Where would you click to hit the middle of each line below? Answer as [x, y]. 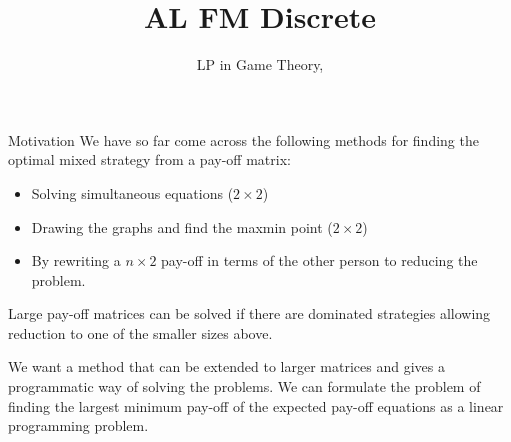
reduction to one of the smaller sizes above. [140, 332]
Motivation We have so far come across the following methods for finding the [243, 139]
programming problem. [78, 425]
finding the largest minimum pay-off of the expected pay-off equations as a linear [256, 405]
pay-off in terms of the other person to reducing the [319, 260]
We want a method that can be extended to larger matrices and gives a [226, 366]
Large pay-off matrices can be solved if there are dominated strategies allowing [249, 313]
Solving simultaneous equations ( [132, 192]
